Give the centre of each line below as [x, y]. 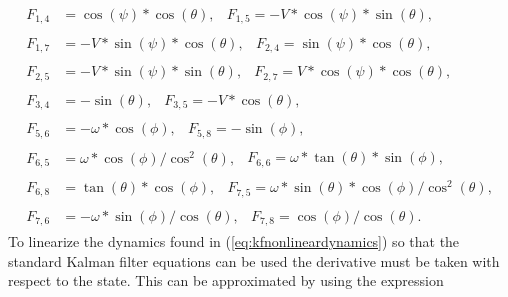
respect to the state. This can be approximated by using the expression [226, 280]
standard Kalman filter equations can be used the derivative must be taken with [254, 260]
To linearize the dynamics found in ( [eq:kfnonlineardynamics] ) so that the [234, 241]
